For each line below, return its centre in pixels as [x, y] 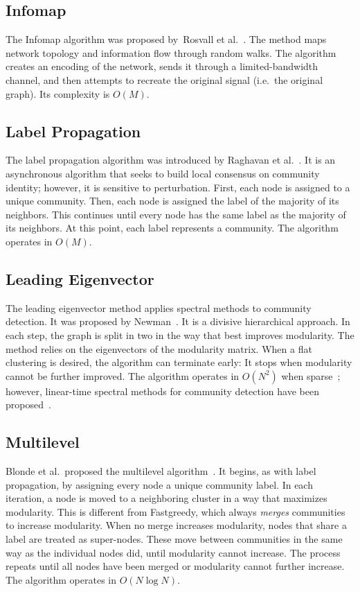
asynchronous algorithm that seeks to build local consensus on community [163, 173]
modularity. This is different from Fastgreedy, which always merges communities [175, 511]
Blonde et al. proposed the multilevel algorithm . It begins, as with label [161, 471]
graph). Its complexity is [58, 93]
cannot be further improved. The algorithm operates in [123, 375]
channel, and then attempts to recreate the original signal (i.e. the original [164, 79]
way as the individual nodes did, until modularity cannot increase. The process [173, 552]
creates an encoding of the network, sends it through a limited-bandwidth [162, 66]
